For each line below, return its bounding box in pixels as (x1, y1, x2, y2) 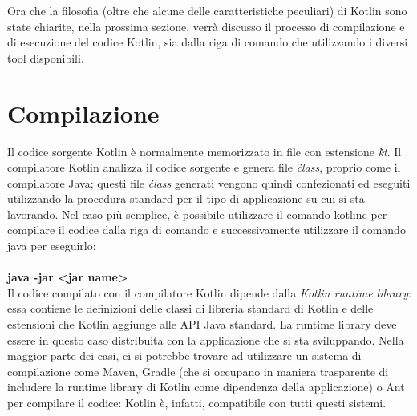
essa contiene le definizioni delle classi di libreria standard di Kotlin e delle (7, 300, 374, 317)
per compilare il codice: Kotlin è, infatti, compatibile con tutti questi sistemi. (7, 394, 387, 410)
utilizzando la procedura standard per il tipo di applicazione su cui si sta (7, 190, 365, 207)
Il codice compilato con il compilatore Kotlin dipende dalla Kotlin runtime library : (7, 284, 411, 301)
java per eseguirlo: (7, 237, 96, 254)
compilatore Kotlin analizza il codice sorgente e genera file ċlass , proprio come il (7, 159, 401, 176)
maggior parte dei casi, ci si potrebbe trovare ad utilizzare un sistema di (7, 347, 362, 364)
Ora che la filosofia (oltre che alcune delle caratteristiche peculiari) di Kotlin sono (7, 2, 407, 18)
